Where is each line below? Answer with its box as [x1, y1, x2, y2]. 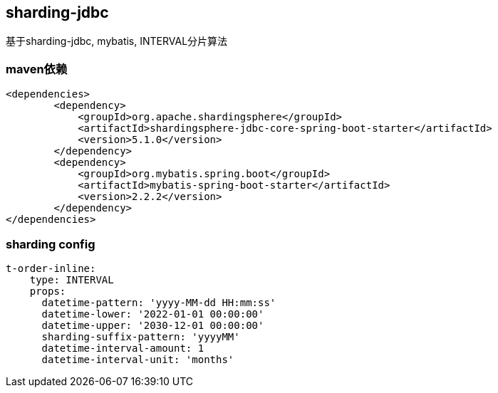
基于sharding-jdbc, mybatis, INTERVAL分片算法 [6, 35, 228, 48]
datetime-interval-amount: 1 [41, 342, 204, 354]
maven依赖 [6, 61, 68, 76]
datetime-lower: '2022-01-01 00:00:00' [41, 308, 264, 320]
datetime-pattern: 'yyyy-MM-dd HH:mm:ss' [41, 296, 276, 308]
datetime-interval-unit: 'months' [41, 353, 234, 365]
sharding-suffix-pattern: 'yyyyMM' [41, 330, 240, 342]
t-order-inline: [6, 262, 96, 274]
